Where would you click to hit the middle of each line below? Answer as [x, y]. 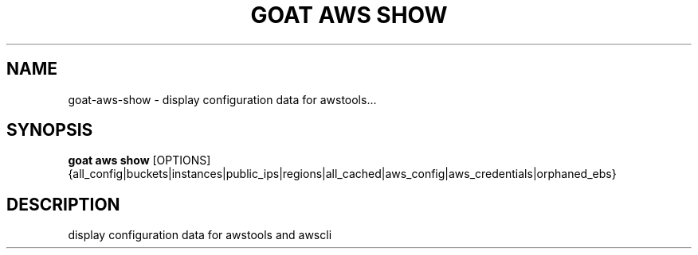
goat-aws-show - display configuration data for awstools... [222, 99]
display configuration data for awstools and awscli [200, 235]
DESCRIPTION [63, 204]
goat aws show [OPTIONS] [139, 160]
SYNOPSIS [50, 130]
